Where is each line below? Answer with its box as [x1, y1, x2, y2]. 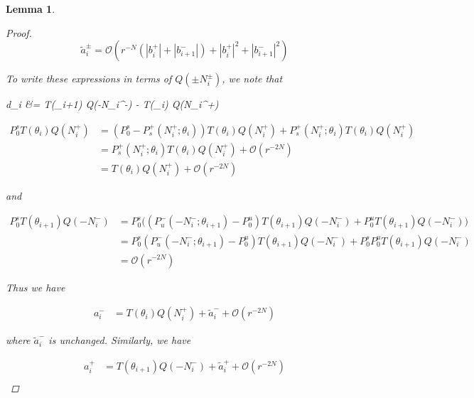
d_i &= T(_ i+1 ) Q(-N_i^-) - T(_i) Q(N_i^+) [6, 97, 219, 112]
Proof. [6, 25, 32, 40]
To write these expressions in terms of [6, 71, 172, 86]
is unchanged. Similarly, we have [48, 333, 191, 348]
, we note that [222, 71, 283, 86]
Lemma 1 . [6, 1, 55, 16]
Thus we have [6, 279, 65, 294]
